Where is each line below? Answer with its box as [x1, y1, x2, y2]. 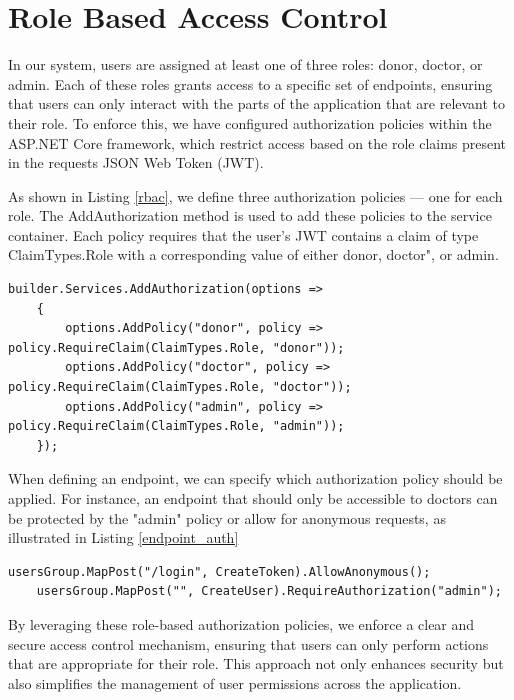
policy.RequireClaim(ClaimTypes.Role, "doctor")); [8, 380, 352, 395]
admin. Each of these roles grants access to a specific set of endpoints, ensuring [8, 73, 493, 94]
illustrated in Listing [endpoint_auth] [8, 527, 239, 548]
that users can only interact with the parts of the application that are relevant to [8, 93, 506, 114]
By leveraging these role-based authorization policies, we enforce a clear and [8, 613, 475, 634]
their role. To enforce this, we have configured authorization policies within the [8, 112, 492, 133]
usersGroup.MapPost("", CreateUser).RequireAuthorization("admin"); [36, 584, 502, 599]
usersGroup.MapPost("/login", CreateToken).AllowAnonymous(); [8, 564, 431, 579]
